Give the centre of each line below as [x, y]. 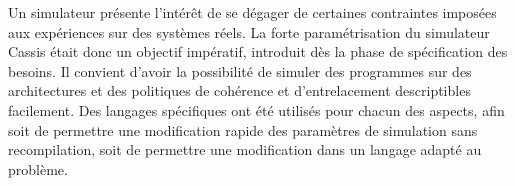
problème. [38, 168]
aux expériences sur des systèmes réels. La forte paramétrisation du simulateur [249, 31]
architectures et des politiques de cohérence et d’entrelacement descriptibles [239, 90]
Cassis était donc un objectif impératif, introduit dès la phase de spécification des [258, 51]
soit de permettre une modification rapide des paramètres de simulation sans [243, 129]
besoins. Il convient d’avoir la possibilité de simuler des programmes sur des [240, 70]
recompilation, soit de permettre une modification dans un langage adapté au [245, 149]
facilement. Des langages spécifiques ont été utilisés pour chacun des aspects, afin [256, 109]
